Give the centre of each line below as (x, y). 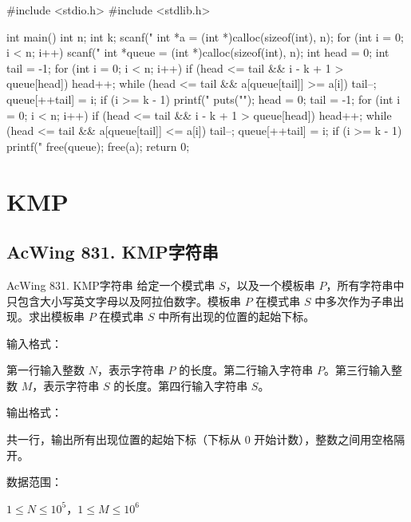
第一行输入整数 (45, 370)
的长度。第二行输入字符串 (246, 370)
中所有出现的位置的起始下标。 (237, 316)
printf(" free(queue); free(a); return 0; (98, 146)
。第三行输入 (357, 370)
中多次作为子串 (354, 301)
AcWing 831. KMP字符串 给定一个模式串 (111, 285)
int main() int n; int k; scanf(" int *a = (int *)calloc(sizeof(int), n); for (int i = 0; (205, 36)
